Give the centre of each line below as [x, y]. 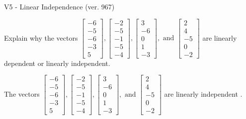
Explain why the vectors [41, 37]
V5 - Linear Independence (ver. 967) [59, 6]
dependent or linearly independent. [57, 63]
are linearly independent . [203, 93]
